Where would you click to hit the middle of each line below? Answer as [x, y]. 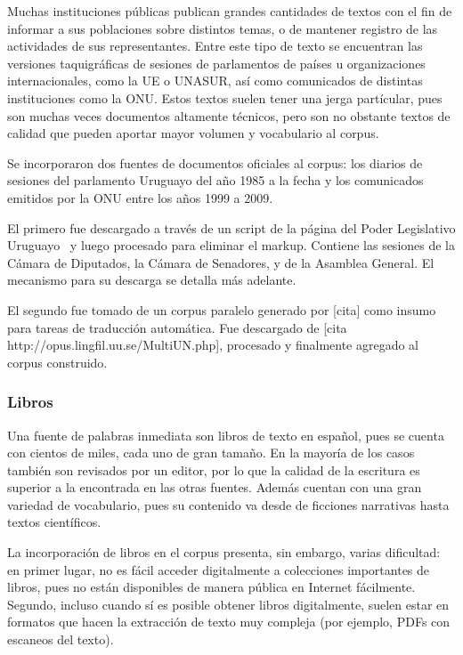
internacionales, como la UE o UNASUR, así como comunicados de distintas [215, 81]
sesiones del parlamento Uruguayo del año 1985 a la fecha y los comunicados [215, 180]
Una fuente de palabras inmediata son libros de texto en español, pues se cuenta [226, 435]
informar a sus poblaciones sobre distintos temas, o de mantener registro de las [223, 28]
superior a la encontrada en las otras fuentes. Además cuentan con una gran [215, 487]
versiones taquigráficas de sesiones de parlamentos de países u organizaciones [216, 63]
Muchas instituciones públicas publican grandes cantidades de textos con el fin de [230, 11]
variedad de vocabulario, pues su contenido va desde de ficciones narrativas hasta [228, 504]
